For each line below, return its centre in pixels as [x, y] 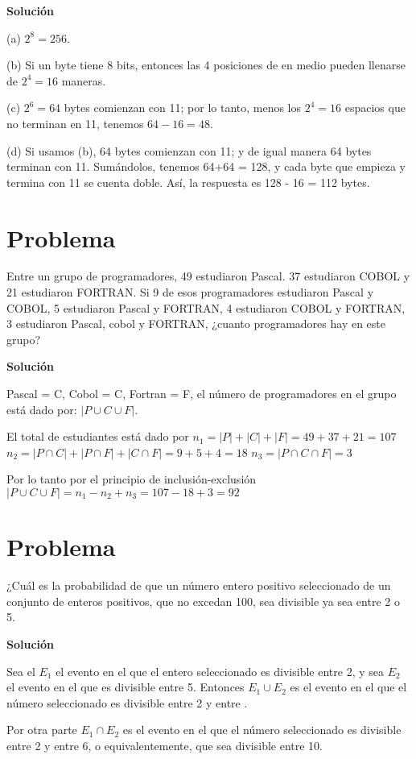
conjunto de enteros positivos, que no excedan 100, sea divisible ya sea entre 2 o [203, 601]
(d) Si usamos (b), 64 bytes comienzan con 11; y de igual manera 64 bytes [189, 150]
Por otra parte [42, 730]
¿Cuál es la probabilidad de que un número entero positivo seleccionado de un [199, 585]
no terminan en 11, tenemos [75, 123]
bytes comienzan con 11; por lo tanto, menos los [183, 108]
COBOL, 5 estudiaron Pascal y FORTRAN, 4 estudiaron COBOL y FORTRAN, [206, 307]
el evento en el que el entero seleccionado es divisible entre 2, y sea [220, 671]
